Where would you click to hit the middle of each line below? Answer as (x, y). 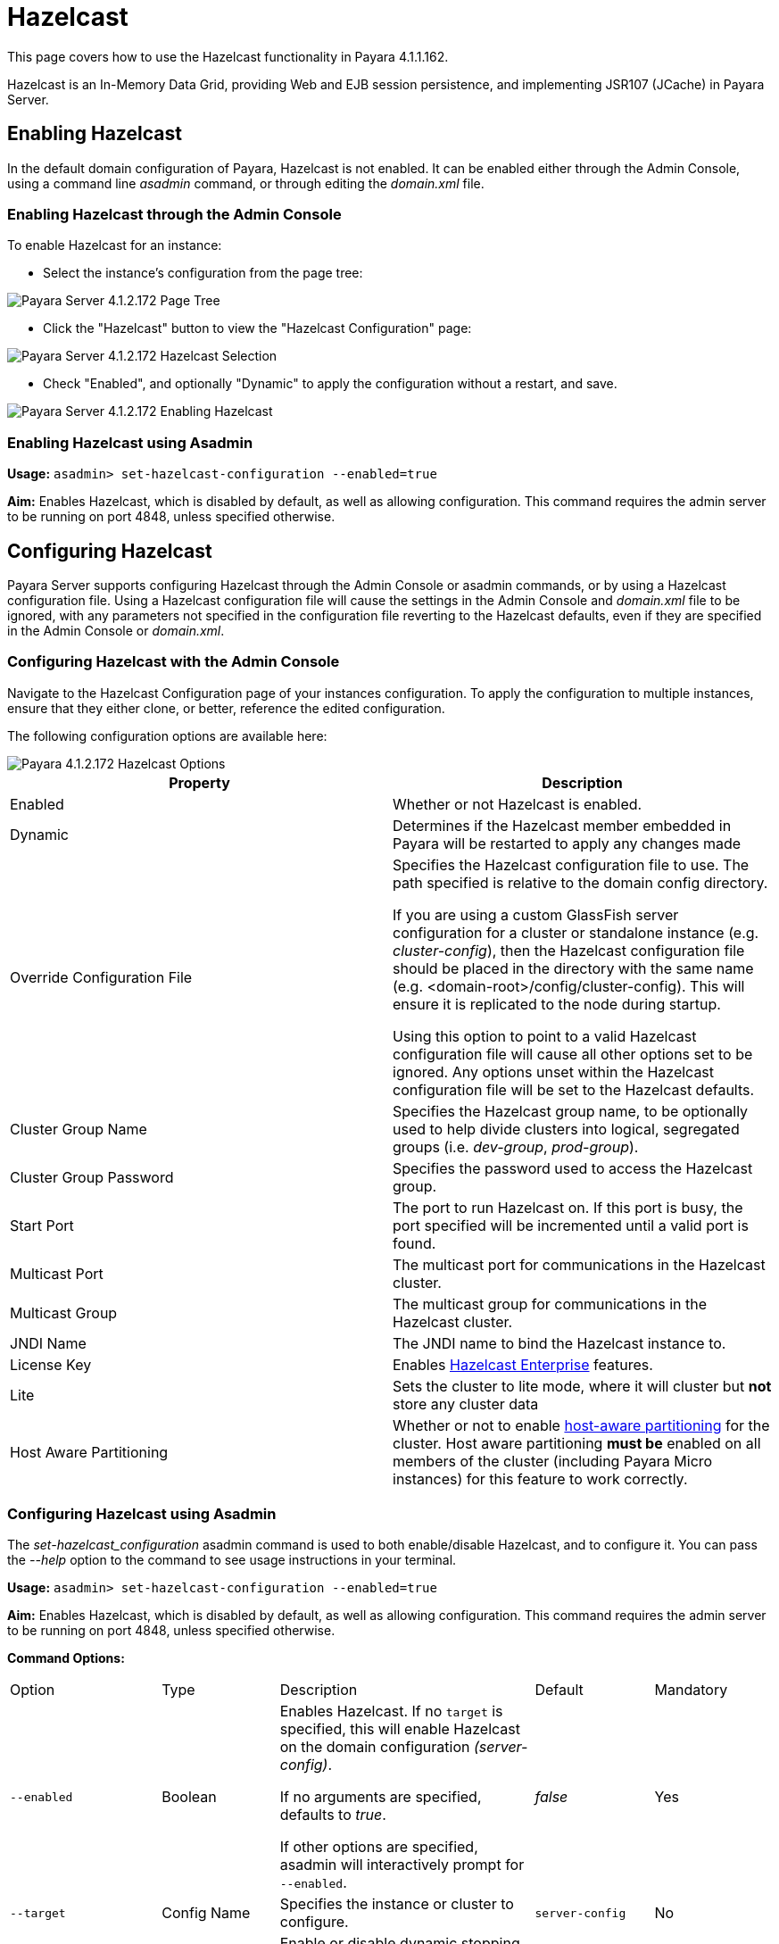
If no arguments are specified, (381, 1797)
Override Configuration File (101, 977)
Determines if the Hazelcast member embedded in (562, 825)
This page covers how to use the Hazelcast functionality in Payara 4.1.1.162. (228, 56)
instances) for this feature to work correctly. (540, 1479)
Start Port (42, 1225)
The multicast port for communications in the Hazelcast (579, 1264)
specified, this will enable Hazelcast (400, 1729)
